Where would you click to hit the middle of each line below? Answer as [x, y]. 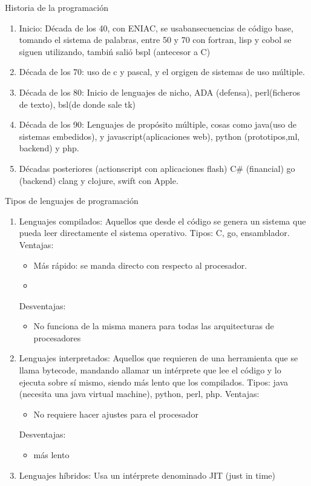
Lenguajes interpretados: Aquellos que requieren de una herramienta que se [159, 358]
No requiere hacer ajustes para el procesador [116, 414]
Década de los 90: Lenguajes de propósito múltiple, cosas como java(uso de [158, 124]
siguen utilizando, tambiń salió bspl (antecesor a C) [115, 51]
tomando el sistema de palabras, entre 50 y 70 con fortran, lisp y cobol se [155, 40]
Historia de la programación [57, 7]
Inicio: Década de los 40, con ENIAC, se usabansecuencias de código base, [156, 28]
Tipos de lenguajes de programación [72, 201]
